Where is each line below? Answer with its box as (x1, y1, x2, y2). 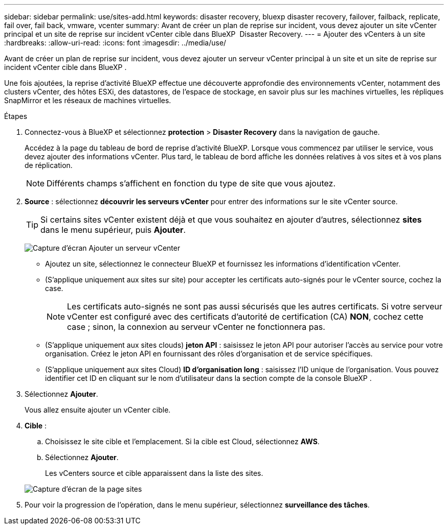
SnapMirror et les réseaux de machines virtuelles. (4, 96, 171, 105)
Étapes (4, 112, 28, 121)
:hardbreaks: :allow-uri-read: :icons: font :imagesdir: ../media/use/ (4, 38, 227, 47)
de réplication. (25, 161, 73, 170)
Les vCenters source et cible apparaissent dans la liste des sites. (45, 469, 263, 477)
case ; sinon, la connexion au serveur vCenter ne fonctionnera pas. (67, 322, 325, 332)
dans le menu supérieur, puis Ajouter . (40, 225, 186, 235)
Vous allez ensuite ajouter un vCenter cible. (25, 405, 171, 414)
